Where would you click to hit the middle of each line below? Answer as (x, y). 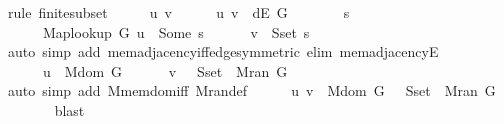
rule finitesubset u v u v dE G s (178, 12)
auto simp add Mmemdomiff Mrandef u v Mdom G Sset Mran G (251, 90)
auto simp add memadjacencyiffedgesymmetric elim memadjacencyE (223, 51)
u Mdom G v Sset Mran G (165, 70)
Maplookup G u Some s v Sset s (176, 31)
